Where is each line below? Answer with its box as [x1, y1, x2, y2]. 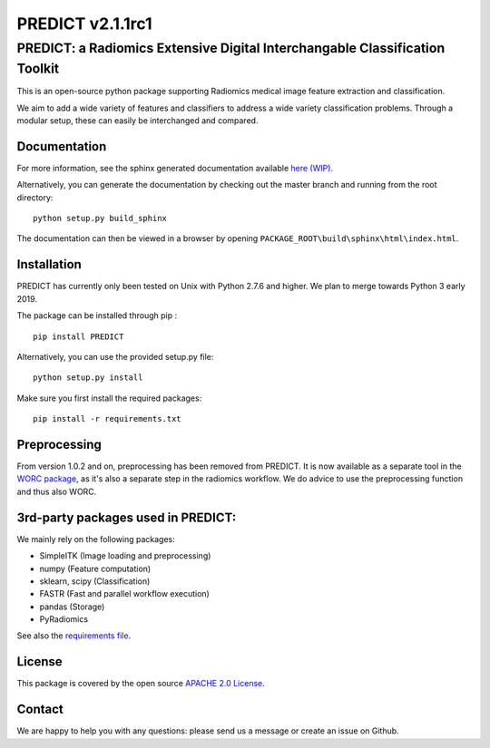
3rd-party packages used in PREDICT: [16, 510, 237, 525]
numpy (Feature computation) [39, 563, 152, 574]
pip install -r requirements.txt [33, 413, 181, 424]
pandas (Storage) [39, 601, 105, 612]
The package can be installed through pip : [16, 310, 177, 321]
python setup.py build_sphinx [33, 213, 168, 224]
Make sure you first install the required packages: [16, 393, 202, 403]
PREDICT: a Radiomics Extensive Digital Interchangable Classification [16, 40, 446, 56]
